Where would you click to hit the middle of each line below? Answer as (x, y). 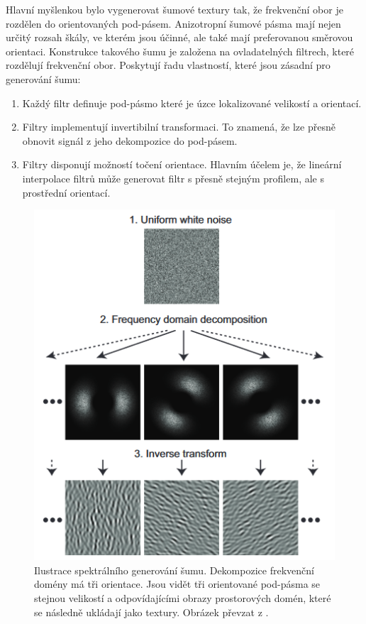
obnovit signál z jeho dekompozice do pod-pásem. (130, 140)
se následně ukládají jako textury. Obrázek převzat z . (151, 612)
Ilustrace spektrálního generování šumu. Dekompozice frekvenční (174, 570)
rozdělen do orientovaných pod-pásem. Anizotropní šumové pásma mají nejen (173, 23)
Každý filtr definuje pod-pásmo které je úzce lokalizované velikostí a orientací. (192, 103)
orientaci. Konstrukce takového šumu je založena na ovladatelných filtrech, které (180, 51)
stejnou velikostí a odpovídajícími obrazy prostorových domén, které (183, 598)
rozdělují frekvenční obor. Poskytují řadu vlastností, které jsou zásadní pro (168, 65)
